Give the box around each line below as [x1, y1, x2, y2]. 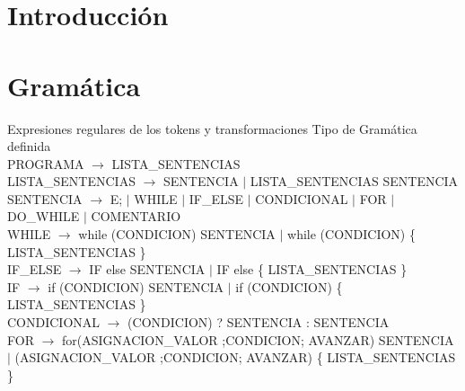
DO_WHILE [7, 207, 80, 226]
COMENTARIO [91, 207, 181, 226]
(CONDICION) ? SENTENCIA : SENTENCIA [127, 313, 390, 332]
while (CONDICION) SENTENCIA [78, 225, 276, 244]
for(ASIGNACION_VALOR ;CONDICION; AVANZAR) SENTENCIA [62, 330, 454, 349]
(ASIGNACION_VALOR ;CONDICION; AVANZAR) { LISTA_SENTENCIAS [14, 348, 456, 367]
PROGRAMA [7, 154, 84, 173]
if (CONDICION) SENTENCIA [48, 277, 224, 296]
